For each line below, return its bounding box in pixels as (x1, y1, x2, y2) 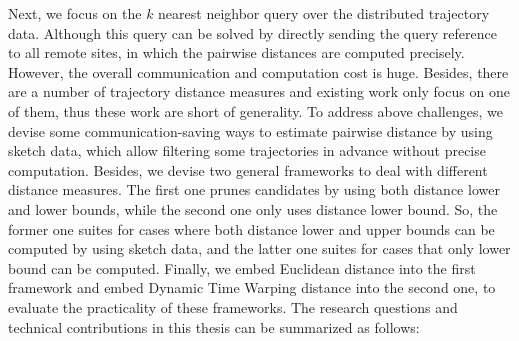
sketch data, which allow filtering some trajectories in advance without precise (8, 140, 486, 161)
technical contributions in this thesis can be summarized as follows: (8, 316, 420, 337)
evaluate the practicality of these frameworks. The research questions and (8, 296, 458, 317)
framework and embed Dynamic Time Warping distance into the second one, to (8, 277, 496, 298)
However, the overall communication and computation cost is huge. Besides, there (8, 61, 509, 82)
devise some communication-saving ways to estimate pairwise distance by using (8, 120, 493, 141)
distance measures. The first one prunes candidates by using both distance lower (8, 179, 500, 200)
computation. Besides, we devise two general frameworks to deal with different (8, 159, 488, 180)
